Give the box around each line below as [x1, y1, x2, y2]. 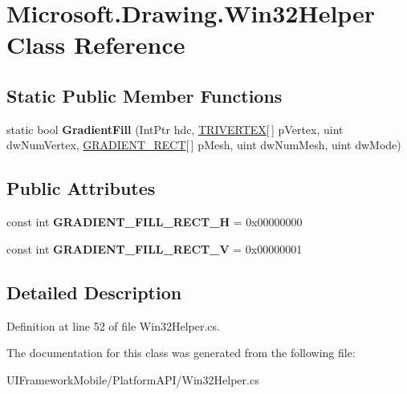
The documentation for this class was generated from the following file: [6, 344, 356, 361]
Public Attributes [6, 176, 156, 201]
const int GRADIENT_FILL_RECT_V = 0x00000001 [6, 240, 303, 257]
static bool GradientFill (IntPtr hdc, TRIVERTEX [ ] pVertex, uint [6, 120, 344, 137]
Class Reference [6, 28, 185, 61]
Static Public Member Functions [6, 83, 283, 108]
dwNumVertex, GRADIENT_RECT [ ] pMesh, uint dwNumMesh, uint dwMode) [6, 136, 401, 153]
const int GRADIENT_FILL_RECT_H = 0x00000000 [6, 213, 303, 230]
